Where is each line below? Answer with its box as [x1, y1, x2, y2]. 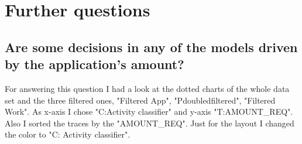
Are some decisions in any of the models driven [5, 37, 298, 56]
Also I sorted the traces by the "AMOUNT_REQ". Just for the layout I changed [5, 116, 294, 129]
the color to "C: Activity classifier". [5, 128, 131, 140]
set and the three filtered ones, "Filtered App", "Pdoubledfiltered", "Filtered [5, 94, 276, 106]
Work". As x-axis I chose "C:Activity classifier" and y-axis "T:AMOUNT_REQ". [5, 105, 293, 118]
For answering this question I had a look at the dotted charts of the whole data [5, 82, 290, 94]
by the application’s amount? [5, 55, 184, 73]
